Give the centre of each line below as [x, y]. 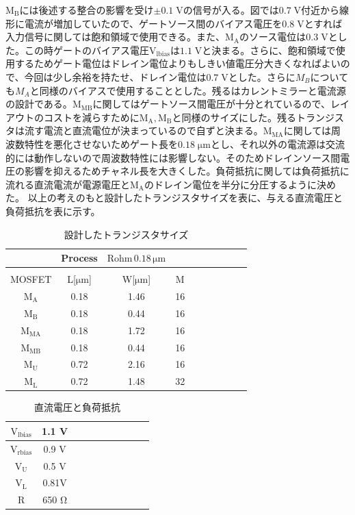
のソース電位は [273, 37]
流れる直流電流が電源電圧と [68, 184]
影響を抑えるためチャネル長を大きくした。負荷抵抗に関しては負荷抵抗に [187, 171]
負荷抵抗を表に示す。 [53, 211]
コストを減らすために [91, 117]
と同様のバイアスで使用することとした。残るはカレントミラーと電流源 [188, 90]
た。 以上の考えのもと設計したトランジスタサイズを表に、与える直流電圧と [174, 198]
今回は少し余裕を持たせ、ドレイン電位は [115, 76]
